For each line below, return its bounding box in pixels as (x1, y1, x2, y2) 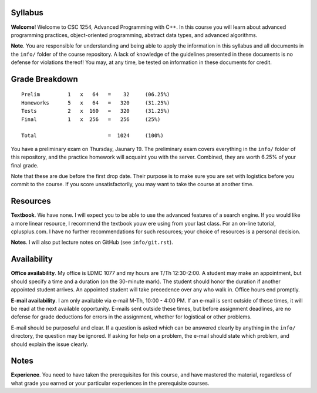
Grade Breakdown (11, 74, 79, 84)
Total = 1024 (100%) (21, 132, 164, 139)
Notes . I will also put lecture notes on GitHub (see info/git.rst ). (11, 239, 173, 246)
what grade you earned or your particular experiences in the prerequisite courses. (11, 379, 210, 387)
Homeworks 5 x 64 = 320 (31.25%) (21, 99, 170, 106)
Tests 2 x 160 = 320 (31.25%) (21, 108, 170, 115)
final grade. (11, 162, 39, 169)
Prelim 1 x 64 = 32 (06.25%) (21, 91, 170, 98)
